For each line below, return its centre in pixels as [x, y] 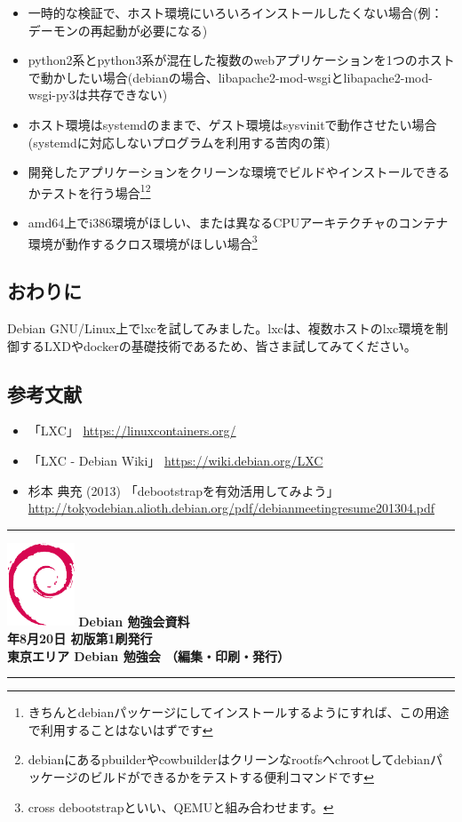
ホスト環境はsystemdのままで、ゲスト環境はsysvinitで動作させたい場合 [232, 124]
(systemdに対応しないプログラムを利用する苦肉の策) [179, 142]
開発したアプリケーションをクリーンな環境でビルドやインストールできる [239, 172]
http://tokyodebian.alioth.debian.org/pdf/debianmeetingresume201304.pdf [231, 508]
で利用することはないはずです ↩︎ [120, 729]
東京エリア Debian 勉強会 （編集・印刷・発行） [148, 655]
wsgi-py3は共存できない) [98, 95]
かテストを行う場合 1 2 [89, 191]
